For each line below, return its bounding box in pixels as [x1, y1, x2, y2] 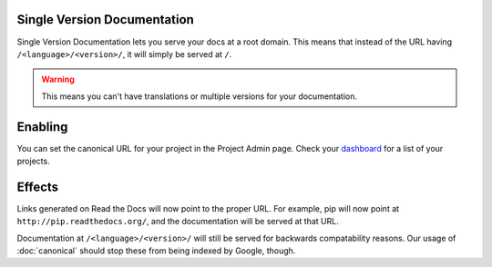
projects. [16, 155, 50, 166]
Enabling [16, 119, 68, 134]
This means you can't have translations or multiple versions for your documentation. [41, 91, 358, 102]
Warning [41, 74, 75, 85]
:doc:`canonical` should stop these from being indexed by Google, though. [16, 245, 296, 256]
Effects [16, 179, 59, 194]
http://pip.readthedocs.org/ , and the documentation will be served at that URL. [16, 216, 339, 227]
